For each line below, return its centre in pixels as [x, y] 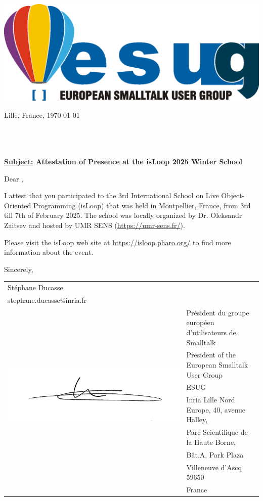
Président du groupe [218, 312]
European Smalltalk [217, 364]
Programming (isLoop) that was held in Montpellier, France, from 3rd [142, 205]
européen [200, 322]
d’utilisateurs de [211, 332]
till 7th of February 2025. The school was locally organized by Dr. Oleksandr [123, 215]
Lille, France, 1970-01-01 [42, 115]
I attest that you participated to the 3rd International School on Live [112, 195]
